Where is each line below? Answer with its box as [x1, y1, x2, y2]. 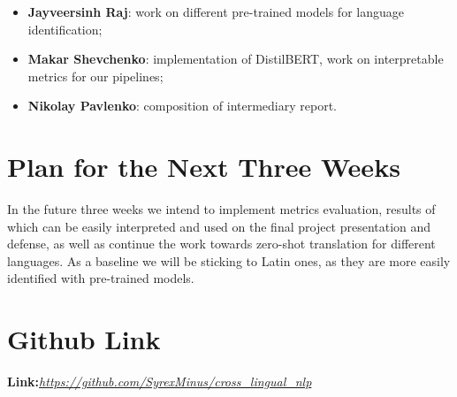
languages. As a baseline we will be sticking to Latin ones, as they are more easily [7, 251, 451, 270]
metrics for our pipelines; [27, 66, 164, 85]
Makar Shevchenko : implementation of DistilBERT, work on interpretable [27, 50, 444, 68]
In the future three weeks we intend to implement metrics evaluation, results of [7, 200, 436, 218]
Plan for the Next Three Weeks [7, 149, 400, 185]
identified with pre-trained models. [7, 269, 194, 287]
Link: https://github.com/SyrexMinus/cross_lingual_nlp [7, 372, 312, 391]
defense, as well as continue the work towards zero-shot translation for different [7, 234, 436, 253]
